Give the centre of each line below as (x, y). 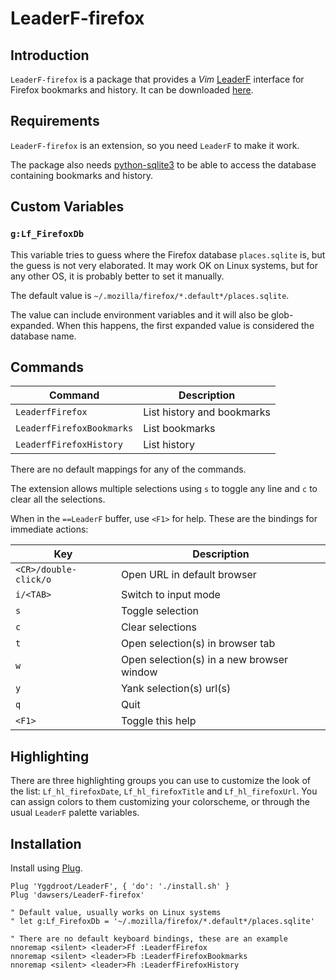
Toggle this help (158, 721)
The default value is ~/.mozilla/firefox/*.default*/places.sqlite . (150, 295)
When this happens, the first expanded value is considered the (185, 325)
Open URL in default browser (188, 575)
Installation (46, 843)
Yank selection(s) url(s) (176, 689)
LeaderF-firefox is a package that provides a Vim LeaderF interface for (157, 79)
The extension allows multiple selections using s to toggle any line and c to (164, 489)
